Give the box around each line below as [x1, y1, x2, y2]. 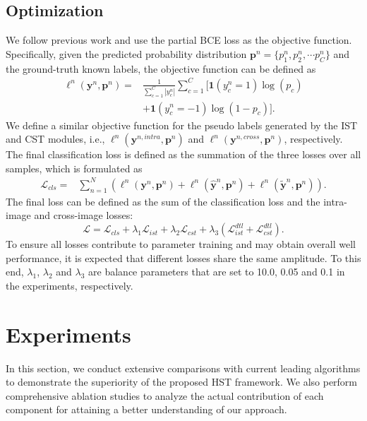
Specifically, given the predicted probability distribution [6, 46, 247, 61]
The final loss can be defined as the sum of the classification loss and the [6, 194, 320, 208]
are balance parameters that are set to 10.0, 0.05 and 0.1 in [88, 264, 345, 279]
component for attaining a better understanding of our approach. [6, 402, 287, 417]
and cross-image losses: [34, 208, 133, 223]
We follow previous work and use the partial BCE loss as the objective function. [6, 32, 352, 47]
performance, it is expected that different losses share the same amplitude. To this [6, 250, 361, 265]
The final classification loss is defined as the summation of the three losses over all [6, 147, 361, 162]
